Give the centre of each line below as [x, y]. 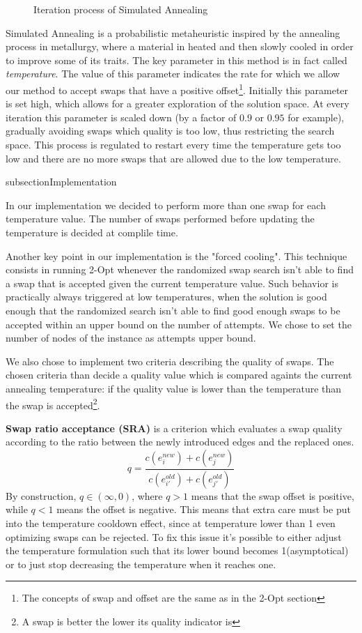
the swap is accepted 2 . [53, 404]
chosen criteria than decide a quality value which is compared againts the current [179, 375]
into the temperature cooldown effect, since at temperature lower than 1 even [171, 523]
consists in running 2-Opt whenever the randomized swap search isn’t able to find [180, 269]
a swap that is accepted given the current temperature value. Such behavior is [172, 283]
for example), [316, 117]
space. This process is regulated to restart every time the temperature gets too [173, 144]
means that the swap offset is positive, [273, 495]
